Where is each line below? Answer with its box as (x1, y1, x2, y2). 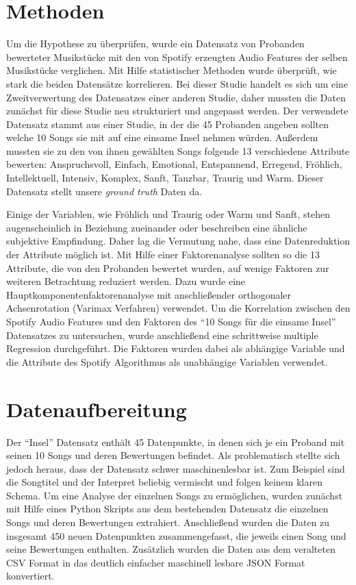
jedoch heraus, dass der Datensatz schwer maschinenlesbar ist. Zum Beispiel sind (6, 461, 345, 475)
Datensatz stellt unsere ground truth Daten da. (6, 184, 203, 198)
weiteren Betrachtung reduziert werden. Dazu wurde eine (6, 274, 246, 288)
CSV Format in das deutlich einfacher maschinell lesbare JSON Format (6, 555, 305, 569)
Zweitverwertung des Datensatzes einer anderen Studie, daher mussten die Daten (6, 90, 346, 104)
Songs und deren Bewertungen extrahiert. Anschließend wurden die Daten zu (6, 515, 330, 530)
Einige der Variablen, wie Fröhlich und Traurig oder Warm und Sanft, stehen (6, 207, 330, 221)
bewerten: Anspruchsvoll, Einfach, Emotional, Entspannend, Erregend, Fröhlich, (6, 157, 342, 171)
